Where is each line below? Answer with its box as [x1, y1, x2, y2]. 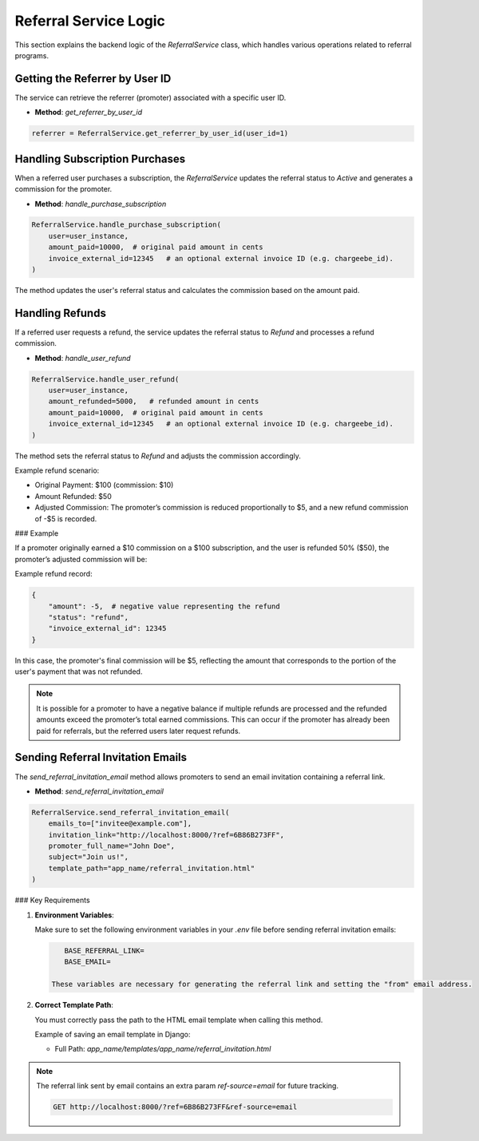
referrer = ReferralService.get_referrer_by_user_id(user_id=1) [31, 129, 289, 138]
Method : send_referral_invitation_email [34, 786, 164, 796]
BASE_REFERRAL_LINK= [64, 946, 145, 956]
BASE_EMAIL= [64, 957, 111, 966]
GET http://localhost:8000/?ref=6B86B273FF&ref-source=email [53, 1103, 298, 1111]
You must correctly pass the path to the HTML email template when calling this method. [34, 1015, 323, 1024]
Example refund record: [14, 569, 93, 579]
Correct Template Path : [34, 1000, 113, 1010]
